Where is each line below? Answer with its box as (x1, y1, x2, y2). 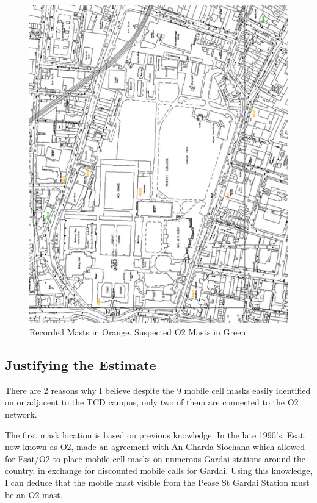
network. (5, 408, 37, 421)
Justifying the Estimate (5, 355, 156, 374)
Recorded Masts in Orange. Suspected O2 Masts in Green (29, 326, 246, 338)
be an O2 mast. (5, 488, 63, 501)
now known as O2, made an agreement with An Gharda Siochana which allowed (5, 440, 305, 453)
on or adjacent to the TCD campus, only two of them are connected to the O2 (5, 396, 299, 408)
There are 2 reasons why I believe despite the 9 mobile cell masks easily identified (5, 383, 311, 396)
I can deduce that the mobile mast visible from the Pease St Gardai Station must (5, 476, 310, 488)
